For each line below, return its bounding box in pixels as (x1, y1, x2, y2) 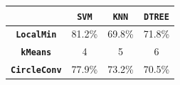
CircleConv (11, 65, 62, 76)
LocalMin (16, 30, 57, 40)
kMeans (21, 47, 52, 58)
